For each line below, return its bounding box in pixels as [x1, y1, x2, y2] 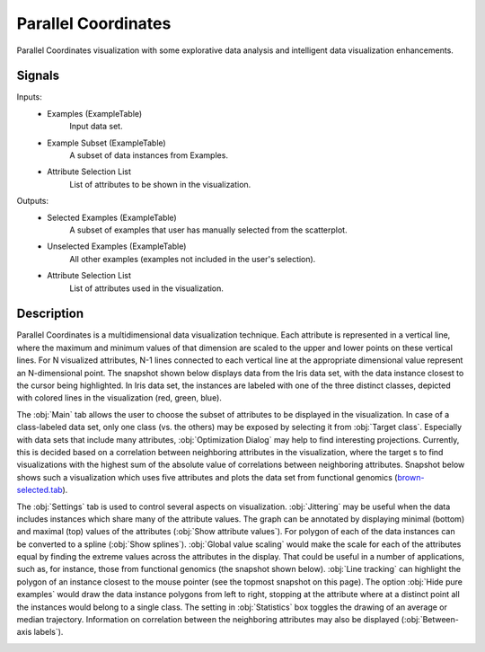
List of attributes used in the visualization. [69, 283, 225, 294]
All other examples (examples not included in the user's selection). [69, 253, 316, 264]
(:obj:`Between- [401, 614, 460, 625]
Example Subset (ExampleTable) [47, 137, 166, 148]
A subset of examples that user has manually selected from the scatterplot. [69, 225, 348, 235]
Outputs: [16, 196, 49, 207]
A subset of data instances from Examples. [69, 150, 229, 161]
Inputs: [16, 92, 42, 102]
